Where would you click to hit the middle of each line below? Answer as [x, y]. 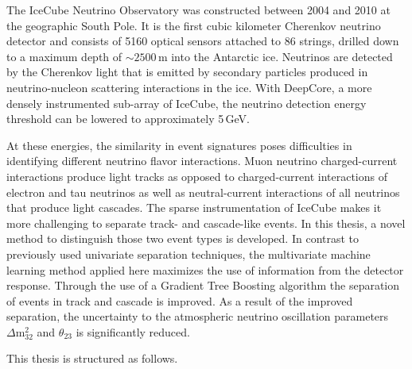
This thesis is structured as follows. [92, 358]
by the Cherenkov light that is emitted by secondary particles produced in [187, 72]
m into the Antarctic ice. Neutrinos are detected [275, 56]
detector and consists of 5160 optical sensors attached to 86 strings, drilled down [203, 41]
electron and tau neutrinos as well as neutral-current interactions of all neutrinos [203, 192]
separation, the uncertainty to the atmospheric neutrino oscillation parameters [198, 316]
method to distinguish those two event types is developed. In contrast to [183, 238]
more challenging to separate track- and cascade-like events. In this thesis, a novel [206, 223]
